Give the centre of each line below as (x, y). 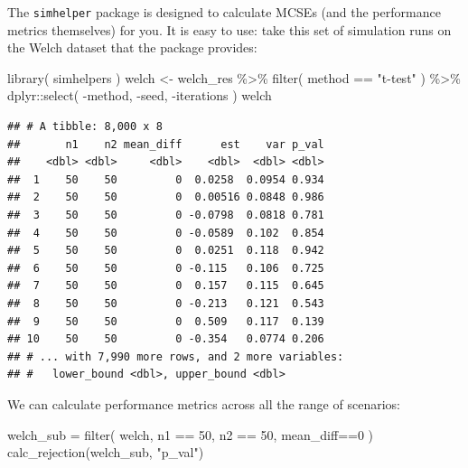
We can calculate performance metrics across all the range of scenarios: (204, 403)
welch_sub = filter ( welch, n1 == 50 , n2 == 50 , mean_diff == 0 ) (191, 434)
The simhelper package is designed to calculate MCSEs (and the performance (224, 12)
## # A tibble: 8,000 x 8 (85, 127)
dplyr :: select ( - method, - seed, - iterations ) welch (140, 95)
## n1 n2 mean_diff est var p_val (166, 144)
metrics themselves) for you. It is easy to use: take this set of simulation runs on (229, 29)
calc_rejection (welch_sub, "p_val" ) (106, 452)
